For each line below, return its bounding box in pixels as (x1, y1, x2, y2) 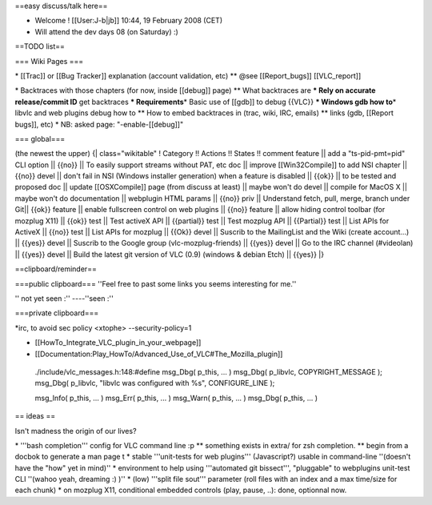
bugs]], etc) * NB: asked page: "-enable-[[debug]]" (14, 119, 184, 129)
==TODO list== (14, 42, 66, 51)
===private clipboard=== (14, 308, 99, 318)
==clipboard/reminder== (14, 264, 98, 274)
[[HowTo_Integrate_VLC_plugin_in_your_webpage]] (34, 338, 202, 347)
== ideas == (14, 411, 56, 421)
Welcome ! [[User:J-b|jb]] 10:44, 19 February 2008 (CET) (34, 16, 223, 26)
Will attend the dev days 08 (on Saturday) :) (34, 26, 179, 36)
